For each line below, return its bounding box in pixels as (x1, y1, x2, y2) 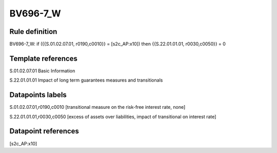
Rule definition (9, 27, 57, 36)
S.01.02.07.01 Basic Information (9, 67, 75, 74)
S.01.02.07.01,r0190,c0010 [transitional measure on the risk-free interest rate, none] (9, 104, 186, 110)
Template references (9, 54, 78, 63)
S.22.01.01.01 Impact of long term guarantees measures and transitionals (9, 77, 163, 83)
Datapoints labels (9, 90, 67, 100)
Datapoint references (9, 127, 80, 136)
